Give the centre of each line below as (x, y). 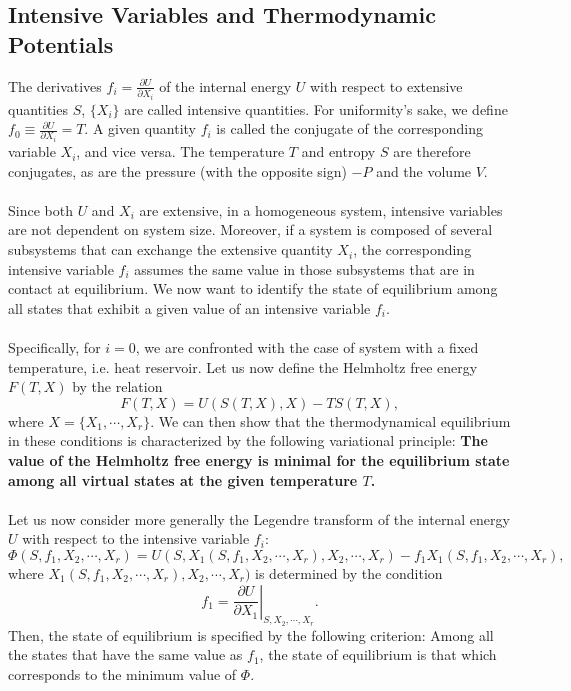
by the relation (117, 386)
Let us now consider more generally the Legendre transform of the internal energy (259, 518)
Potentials (61, 43)
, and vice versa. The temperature (180, 151)
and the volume (424, 170)
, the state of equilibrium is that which (378, 654)
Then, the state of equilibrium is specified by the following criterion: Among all (251, 634)
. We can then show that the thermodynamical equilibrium (330, 420)
